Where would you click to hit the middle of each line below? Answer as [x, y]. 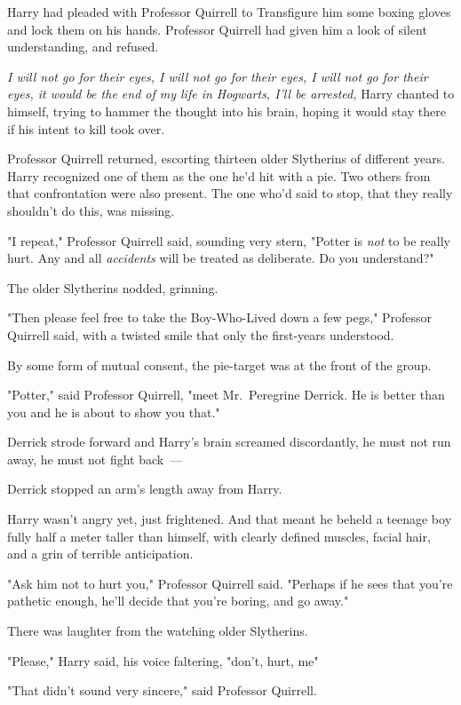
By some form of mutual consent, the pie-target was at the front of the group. [219, 364]
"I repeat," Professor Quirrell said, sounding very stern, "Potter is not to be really [229, 240]
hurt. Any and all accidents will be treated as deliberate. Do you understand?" [221, 258]
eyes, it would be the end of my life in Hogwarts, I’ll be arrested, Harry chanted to [231, 94]
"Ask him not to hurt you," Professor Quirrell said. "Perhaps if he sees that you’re [230, 583]
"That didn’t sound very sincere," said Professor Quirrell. [162, 690]
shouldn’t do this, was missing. [91, 210]
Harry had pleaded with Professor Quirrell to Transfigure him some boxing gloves [229, 12]
